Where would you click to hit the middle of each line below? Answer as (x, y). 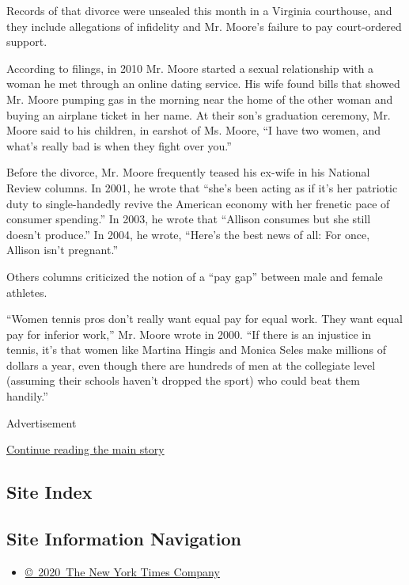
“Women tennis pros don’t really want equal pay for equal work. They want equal (204, 319)
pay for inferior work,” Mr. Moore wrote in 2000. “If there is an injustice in (189, 334)
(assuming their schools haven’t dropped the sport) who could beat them (183, 380)
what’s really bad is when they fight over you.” (119, 145)
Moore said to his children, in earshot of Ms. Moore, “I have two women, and (193, 130)
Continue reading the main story (85, 449)
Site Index (49, 492)
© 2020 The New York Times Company (122, 571)
